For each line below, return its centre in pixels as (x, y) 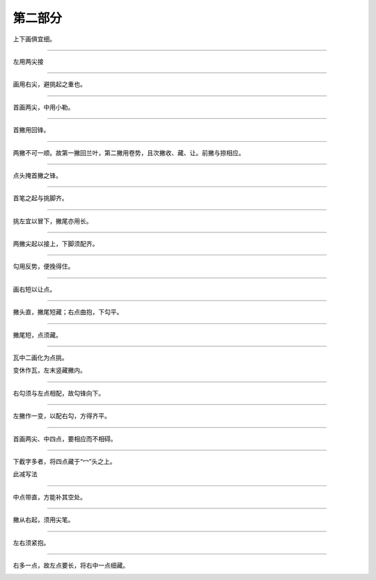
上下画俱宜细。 (34, 39)
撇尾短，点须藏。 (37, 335)
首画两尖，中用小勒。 (44, 107)
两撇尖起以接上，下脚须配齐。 (56, 244)
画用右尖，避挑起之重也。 (49, 84)
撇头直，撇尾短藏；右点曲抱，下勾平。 (68, 312)
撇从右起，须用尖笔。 (44, 520)
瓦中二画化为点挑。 (40, 357)
